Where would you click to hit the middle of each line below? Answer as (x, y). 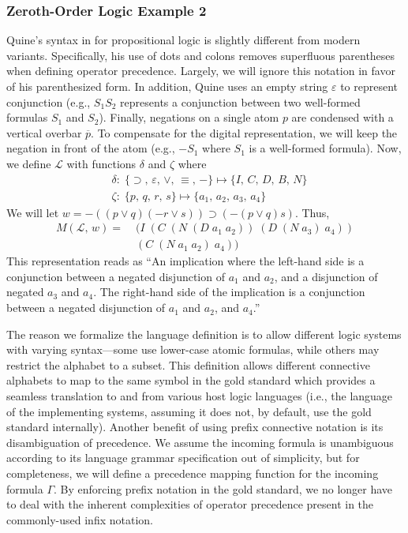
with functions (101, 163)
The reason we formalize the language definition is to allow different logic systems (204, 334)
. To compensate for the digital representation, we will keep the (244, 132)
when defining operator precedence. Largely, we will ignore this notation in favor (201, 71)
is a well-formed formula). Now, (325, 148)
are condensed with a (342, 117)
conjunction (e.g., (49, 101)
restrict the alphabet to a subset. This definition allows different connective (188, 364)
